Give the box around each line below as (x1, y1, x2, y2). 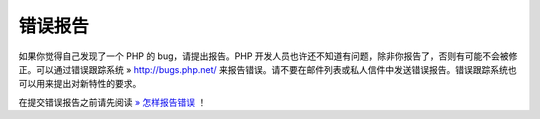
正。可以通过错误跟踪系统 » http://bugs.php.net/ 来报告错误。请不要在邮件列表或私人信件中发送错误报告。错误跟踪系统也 (18, 63, 517, 75)
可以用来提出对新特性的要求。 (18, 78, 142, 90)
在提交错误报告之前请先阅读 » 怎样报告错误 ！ (18, 96, 207, 108)
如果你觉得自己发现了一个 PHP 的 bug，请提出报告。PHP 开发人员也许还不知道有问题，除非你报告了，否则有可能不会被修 (18, 50, 518, 62)
